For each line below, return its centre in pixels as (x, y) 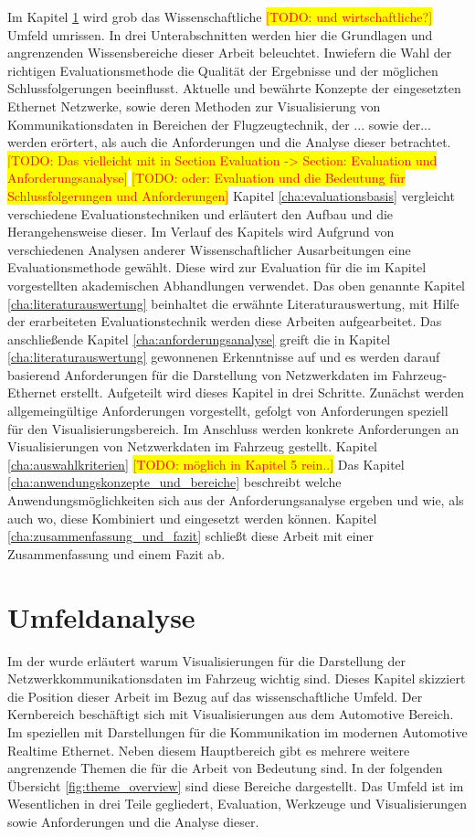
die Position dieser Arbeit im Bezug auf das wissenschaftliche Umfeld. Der (215, 696)
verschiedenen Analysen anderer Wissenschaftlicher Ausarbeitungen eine (209, 249)
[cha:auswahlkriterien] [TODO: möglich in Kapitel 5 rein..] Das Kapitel (206, 464)
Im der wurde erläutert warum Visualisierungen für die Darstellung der (206, 660)
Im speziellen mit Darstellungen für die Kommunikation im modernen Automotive (237, 731)
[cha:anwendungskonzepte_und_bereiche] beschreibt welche (174, 482)
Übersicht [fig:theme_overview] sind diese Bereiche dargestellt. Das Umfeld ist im (236, 785)
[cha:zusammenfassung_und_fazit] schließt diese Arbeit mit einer (191, 536)
